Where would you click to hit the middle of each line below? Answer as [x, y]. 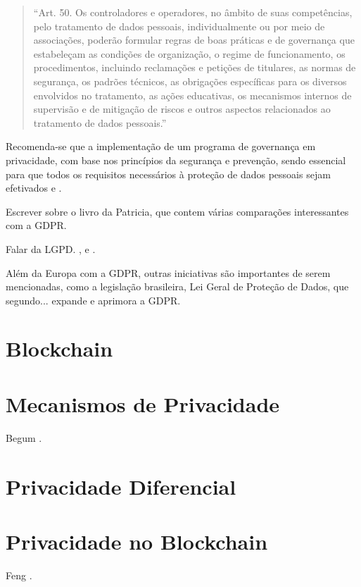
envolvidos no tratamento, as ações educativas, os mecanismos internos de [192, 95]
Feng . [19, 575]
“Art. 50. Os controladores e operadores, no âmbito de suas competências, [193, 12]
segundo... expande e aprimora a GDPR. [93, 300]
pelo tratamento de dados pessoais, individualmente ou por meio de [179, 26]
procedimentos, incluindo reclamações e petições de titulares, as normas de [195, 67]
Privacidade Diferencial [121, 486]
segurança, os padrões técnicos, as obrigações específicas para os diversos [190, 81]
